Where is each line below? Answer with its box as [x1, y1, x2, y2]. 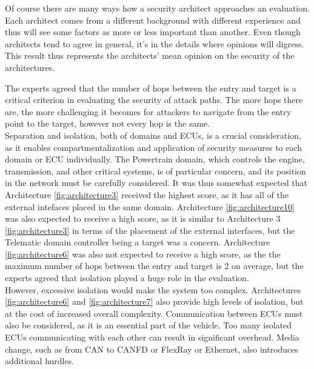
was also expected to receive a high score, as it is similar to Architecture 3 [5, 212, 281, 225]
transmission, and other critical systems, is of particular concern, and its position [5, 164, 306, 177]
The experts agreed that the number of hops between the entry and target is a [5, 81, 296, 94]
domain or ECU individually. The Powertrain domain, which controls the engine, [5, 153, 305, 165]
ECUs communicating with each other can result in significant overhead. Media [5, 331, 299, 344]
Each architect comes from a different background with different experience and [5, 13, 301, 26]
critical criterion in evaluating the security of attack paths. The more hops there [5, 93, 303, 106]
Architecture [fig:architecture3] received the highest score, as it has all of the [5, 188, 289, 201]
